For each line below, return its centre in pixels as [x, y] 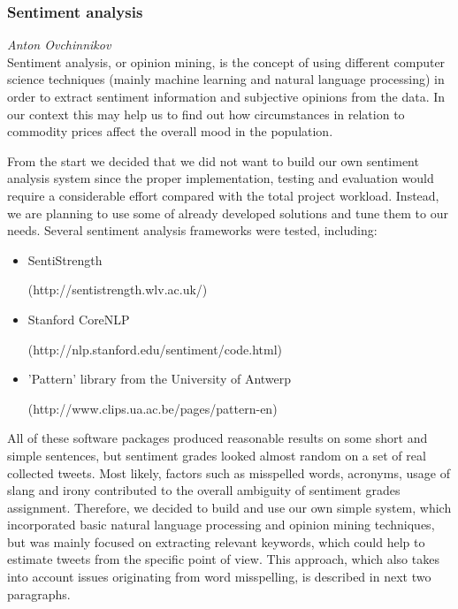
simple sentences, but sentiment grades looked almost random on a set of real [217, 455]
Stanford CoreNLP [79, 319]
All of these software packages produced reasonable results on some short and [218, 438]
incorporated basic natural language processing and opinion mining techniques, [221, 525]
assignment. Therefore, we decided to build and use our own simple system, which [229, 507]
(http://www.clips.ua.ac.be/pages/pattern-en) [153, 408]
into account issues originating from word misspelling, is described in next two [219, 577]
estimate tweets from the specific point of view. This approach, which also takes [223, 559]
